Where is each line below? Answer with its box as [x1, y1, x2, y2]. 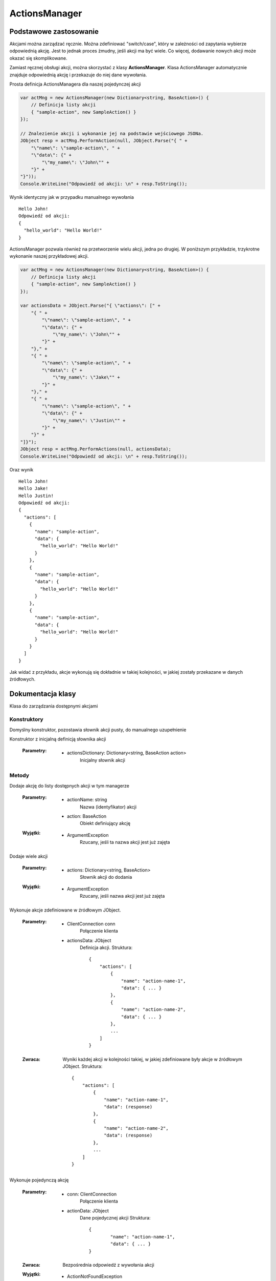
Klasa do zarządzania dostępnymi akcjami [9, 703, 98, 709]
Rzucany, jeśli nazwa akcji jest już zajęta [80, 893, 165, 899]
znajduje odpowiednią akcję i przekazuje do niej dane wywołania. [9, 72, 147, 78]
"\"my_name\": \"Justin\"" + [52, 418, 126, 423]
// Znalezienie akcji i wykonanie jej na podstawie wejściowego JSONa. [20, 131, 204, 136]
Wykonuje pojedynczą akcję [9, 1177, 69, 1183]
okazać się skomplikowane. [9, 55, 67, 61]
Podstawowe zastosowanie [9, 27, 99, 36]
